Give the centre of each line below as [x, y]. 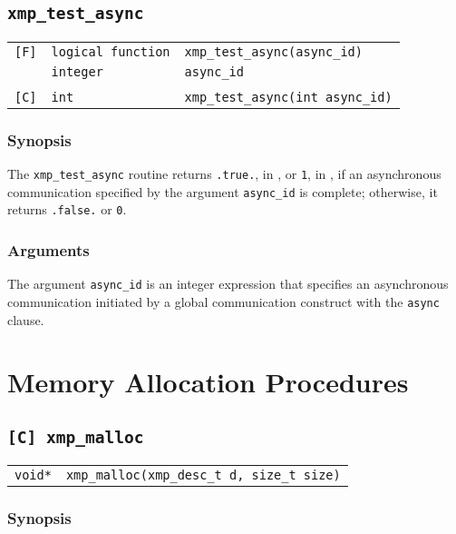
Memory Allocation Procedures [208, 382]
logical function [111, 51]
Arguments [49, 249]
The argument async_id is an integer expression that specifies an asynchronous [228, 284]
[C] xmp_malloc [76, 437]
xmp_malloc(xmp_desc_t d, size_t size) [203, 475]
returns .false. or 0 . [67, 209]
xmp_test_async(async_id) [273, 51]
